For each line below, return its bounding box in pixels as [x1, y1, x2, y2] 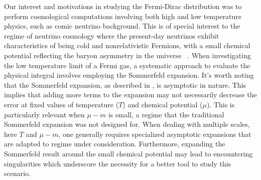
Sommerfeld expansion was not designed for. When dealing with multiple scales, [4, 119, 250, 129]
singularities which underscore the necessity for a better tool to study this [4, 158, 231, 168]
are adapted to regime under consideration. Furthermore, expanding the [4, 138, 225, 149]
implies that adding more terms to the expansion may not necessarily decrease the [4, 89, 257, 100]
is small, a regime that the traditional [108, 109, 224, 119]
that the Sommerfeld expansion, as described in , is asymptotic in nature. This [4, 79, 246, 90]
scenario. [4, 168, 31, 178]
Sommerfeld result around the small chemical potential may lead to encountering [4, 148, 253, 158]
